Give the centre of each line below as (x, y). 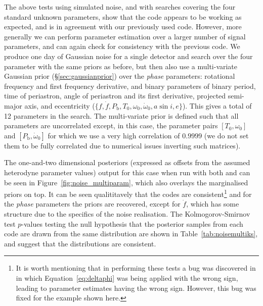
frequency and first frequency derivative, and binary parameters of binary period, (130, 86)
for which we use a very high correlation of (114, 135)
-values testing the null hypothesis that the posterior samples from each (132, 223)
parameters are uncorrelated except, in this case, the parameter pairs (111, 125)
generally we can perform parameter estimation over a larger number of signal (125, 36)
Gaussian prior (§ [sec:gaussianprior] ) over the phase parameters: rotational (120, 76)
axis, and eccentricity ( (60, 105)
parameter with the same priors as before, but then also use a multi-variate (121, 66)
